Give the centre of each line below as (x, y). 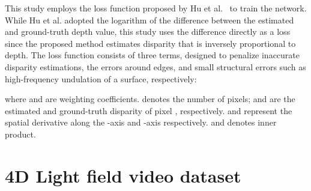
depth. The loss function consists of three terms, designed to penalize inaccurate (152, 55)
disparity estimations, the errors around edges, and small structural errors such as (155, 66)
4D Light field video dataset (123, 175)
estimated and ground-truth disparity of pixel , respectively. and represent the (149, 110)
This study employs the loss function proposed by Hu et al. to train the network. (156, 8)
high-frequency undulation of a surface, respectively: (101, 78)
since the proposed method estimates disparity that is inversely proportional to (150, 43)
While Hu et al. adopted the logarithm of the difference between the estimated (149, 20)
